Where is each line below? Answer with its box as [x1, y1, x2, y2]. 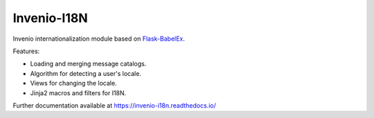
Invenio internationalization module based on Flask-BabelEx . [12, 35, 185, 43]
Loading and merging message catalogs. [30, 59, 147, 68]
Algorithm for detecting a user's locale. [30, 69, 142, 77]
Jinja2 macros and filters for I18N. [30, 88, 127, 97]
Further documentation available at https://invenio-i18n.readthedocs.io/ [12, 101, 216, 110]
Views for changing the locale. [30, 79, 117, 88]
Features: [12, 47, 40, 55]
